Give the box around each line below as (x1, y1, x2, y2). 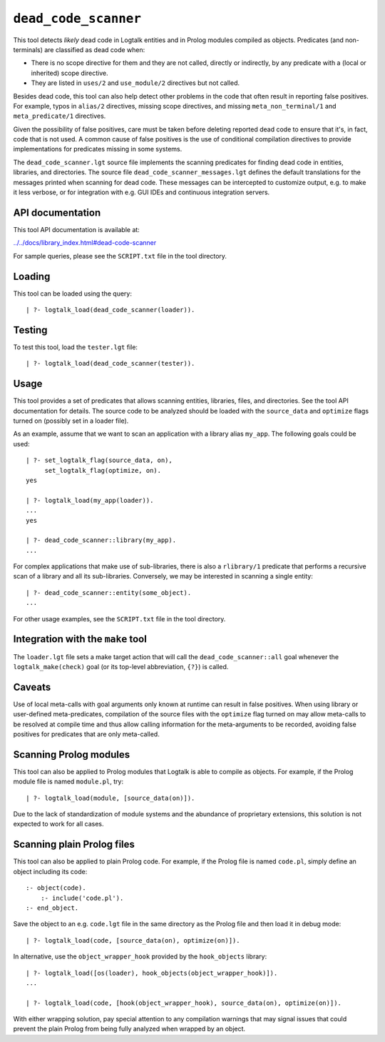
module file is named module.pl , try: (13, 777, 124, 786)
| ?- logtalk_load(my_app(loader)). (26, 496, 154, 504)
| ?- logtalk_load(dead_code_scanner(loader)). (26, 306, 195, 314)
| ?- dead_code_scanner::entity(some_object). (26, 588, 192, 596)
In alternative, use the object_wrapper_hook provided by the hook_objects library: (13, 952, 267, 961)
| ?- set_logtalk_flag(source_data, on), (26, 456, 173, 464)
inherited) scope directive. (31, 69, 108, 77)
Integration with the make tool (13, 633, 148, 646)
